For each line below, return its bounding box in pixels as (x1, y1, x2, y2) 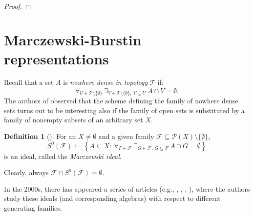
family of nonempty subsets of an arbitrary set (4, 115, 143, 125)
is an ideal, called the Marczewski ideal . (4, 151, 122, 161)
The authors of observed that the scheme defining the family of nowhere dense (4, 96, 238, 106)
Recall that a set (4, 77, 54, 87)
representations (4, 48, 109, 68)
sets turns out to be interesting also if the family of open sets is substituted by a (4, 105, 245, 115)
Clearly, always (4, 167, 49, 177)
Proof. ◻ (4, 1, 31, 11)
